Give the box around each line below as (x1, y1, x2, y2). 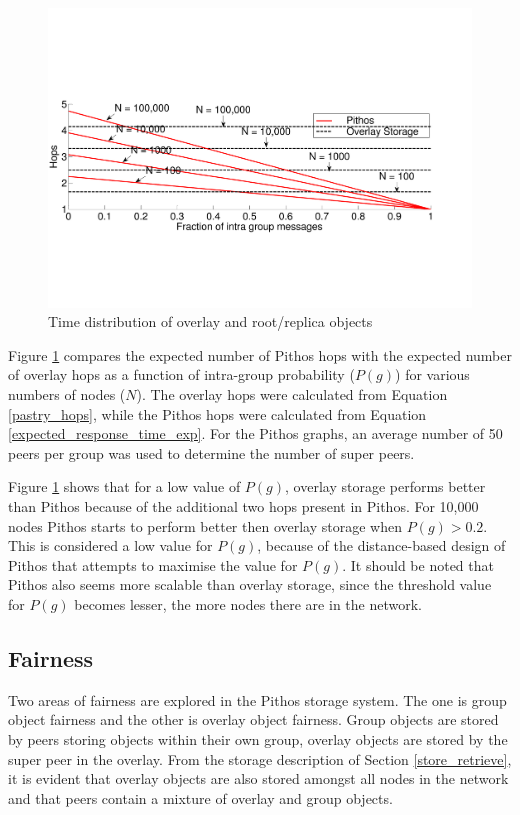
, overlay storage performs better (285, 476, 486, 497)
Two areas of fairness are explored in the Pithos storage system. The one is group (8, 689, 507, 710)
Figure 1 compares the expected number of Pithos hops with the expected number (8, 344, 512, 365)
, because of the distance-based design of (257, 535, 506, 556)
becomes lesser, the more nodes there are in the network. (74, 593, 422, 614)
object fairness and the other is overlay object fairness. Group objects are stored (8, 709, 499, 730)
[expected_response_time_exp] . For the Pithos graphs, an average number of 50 (8, 423, 503, 444)
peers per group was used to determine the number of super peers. (8, 442, 415, 463)
